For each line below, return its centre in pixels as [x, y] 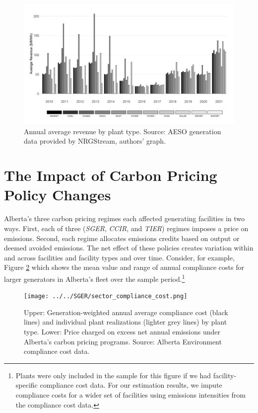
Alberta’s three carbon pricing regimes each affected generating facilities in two [124, 218]
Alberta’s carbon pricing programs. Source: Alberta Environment [123, 341]
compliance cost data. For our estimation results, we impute [131, 385]
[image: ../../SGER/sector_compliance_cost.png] [106, 296]
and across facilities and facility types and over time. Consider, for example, [119, 257]
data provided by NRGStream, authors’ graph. [95, 141]
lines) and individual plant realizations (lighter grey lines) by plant [126, 322]
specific [27, 385]
